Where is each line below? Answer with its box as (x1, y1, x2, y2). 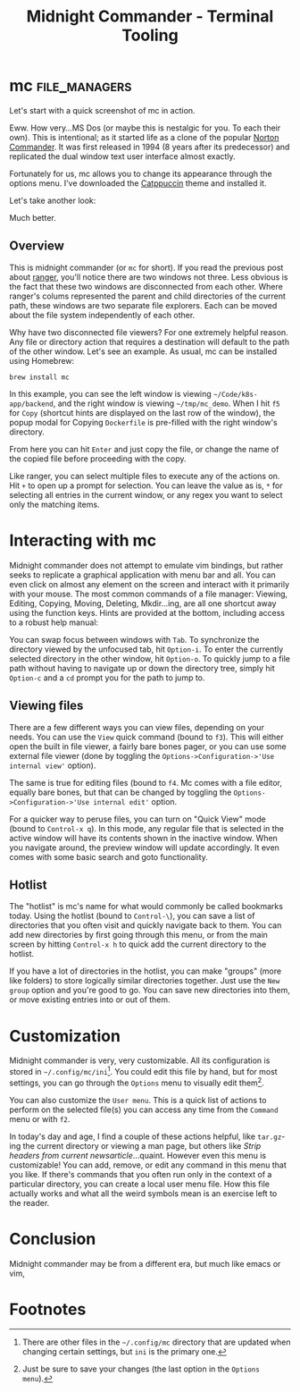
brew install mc (9, 373, 70, 382)
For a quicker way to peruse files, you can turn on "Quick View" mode (9, 814, 266, 824)
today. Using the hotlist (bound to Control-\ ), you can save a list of (9, 910, 255, 922)
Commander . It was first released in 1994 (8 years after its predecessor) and (9, 141, 290, 152)
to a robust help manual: (9, 617, 99, 628)
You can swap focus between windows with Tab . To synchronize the (9, 634, 261, 645)
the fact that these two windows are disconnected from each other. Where (9, 281, 283, 291)
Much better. (9, 212, 56, 223)
